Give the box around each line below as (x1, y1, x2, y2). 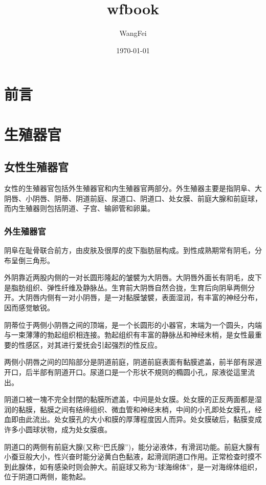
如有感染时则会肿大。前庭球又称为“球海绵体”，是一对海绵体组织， (39, 461, 262, 472)
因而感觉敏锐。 (4, 302, 54, 313)
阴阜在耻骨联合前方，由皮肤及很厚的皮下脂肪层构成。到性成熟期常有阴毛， (4, 245, 255, 256)
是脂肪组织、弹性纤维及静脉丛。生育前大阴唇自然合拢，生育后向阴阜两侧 (4, 282, 248, 292)
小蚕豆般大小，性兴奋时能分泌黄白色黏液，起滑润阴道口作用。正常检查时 (4, 451, 248, 462)
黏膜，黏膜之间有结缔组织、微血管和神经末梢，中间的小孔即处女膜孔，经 (18, 404, 262, 414)
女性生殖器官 (4, 159, 69, 175)
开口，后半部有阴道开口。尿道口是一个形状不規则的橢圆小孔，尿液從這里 (4, 367, 248, 377)
